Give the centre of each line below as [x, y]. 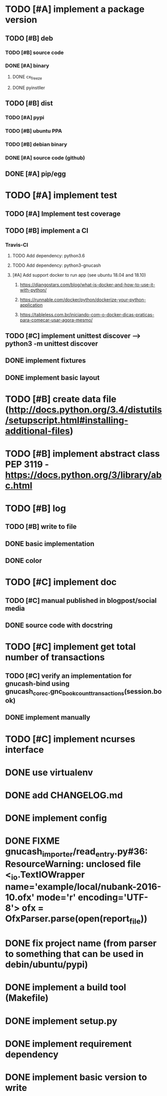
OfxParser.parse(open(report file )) [76, 920]
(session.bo [143, 691]
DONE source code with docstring [59, 625]
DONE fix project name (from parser [81, 943]
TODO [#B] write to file [41, 527]
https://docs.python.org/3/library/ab [83, 475]
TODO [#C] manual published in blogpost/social [81, 600]
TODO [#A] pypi [25, 117]
